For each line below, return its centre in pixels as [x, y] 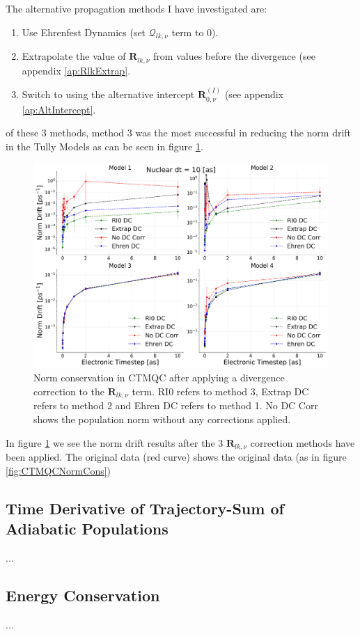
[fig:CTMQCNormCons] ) [58, 470]
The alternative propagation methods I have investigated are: [136, 8]
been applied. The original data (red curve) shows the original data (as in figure [176, 457]
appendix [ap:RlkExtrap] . [76, 70]
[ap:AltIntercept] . [59, 109]
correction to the [69, 391]
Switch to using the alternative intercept [108, 94]
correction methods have [303, 442]
